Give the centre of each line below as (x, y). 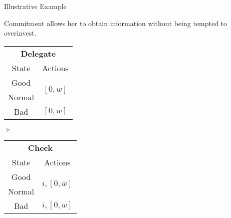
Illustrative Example (35, 6)
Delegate (38, 53)
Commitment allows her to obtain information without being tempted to (116, 23)
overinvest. (20, 33)
